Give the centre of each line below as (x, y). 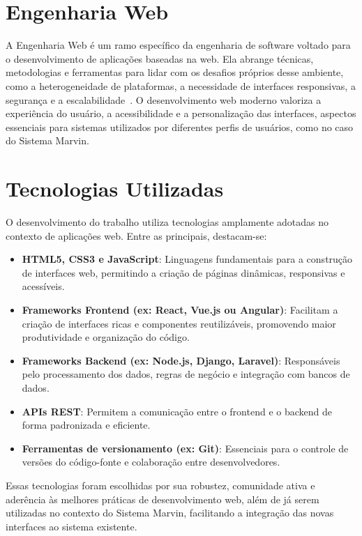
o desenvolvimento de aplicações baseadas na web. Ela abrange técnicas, (160, 58)
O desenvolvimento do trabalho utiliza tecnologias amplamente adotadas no (167, 222)
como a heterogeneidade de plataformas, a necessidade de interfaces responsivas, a (181, 85)
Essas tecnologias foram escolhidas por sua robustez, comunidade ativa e (160, 485)
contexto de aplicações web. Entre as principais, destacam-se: (136, 235)
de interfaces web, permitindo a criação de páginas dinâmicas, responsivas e (183, 272)
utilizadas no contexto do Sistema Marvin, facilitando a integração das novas (170, 513)
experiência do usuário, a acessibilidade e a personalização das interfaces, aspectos (181, 113)
